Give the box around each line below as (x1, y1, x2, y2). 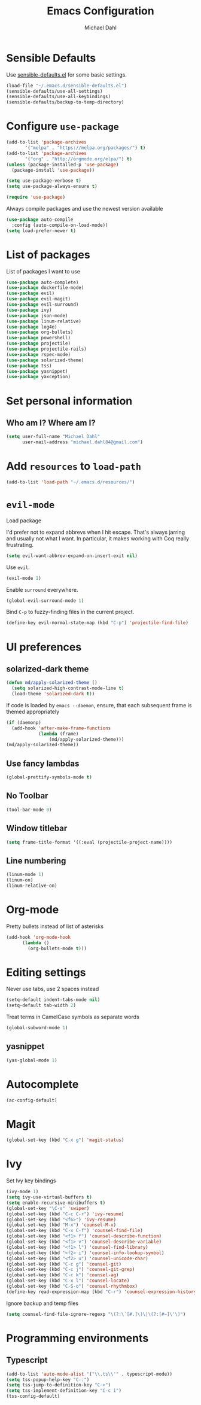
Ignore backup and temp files (6, 1300, 79, 1307)
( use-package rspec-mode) (6, 351, 71, 357)
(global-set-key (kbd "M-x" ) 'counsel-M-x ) (6, 1222, 117, 1228)
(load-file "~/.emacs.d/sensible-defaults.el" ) (6, 83, 127, 89)
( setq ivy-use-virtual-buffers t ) (6, 1194, 93, 1200)
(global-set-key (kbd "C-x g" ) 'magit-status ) (6, 1137, 124, 1144)
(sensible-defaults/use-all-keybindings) (6, 94, 111, 100)
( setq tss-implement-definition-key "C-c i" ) (6, 1388, 121, 1394)
